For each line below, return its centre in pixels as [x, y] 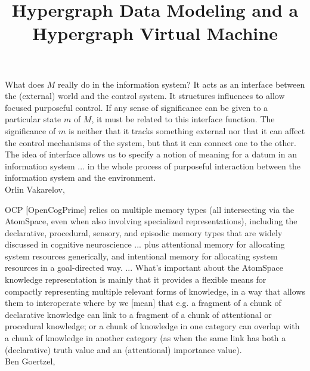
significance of [30, 130]
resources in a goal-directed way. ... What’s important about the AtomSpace [144, 268]
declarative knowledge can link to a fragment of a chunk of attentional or [138, 314]
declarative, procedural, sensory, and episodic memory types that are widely [144, 232]
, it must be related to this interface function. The [183, 119]
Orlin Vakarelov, [35, 189]
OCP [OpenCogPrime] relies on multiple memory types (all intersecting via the [150, 209]
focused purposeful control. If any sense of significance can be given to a [137, 107]
